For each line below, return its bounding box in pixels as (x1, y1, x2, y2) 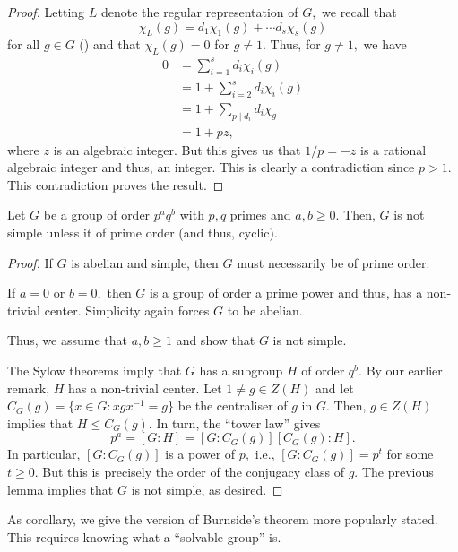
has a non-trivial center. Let (68, 378, 222, 397)
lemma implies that (7, 479, 114, 498)
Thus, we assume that (7, 331, 127, 349)
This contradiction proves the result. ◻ (7, 175, 224, 194)
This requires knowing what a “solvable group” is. (7, 527, 281, 546)
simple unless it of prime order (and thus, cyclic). (7, 223, 278, 242)
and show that (176, 331, 255, 349)
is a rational (360, 140, 427, 159)
